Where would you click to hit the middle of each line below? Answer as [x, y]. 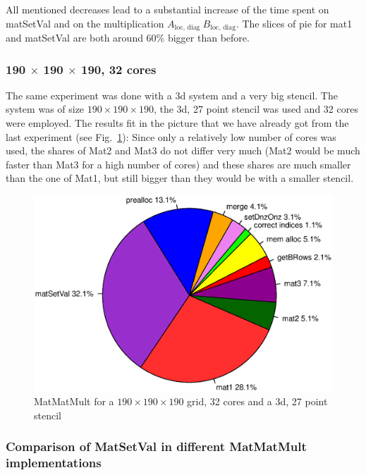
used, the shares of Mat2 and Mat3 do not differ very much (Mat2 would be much [183, 150]
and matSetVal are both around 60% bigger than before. [128, 38]
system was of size [45, 109]
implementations [54, 463]
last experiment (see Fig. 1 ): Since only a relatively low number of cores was [171, 136]
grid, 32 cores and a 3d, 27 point [257, 401]
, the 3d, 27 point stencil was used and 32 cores [256, 109]
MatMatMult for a [74, 401]
